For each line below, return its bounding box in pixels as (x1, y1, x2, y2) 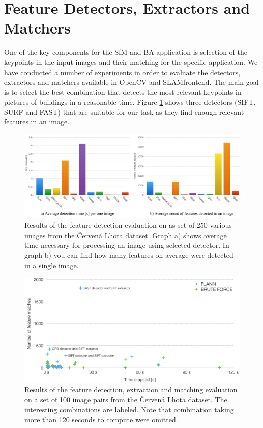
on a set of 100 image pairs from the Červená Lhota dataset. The (24, 394, 227, 405)
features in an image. (4, 116, 70, 127)
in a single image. (24, 259, 79, 270)
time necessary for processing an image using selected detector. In (24, 240, 229, 250)
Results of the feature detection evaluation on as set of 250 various (24, 220, 232, 231)
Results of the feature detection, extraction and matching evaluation (24, 384, 238, 394)
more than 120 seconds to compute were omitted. (24, 414, 178, 424)
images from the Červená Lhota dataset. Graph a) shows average (24, 229, 227, 240)
